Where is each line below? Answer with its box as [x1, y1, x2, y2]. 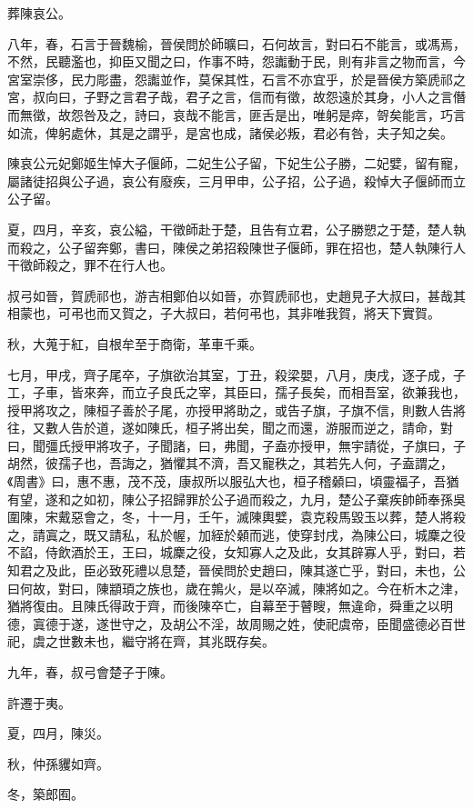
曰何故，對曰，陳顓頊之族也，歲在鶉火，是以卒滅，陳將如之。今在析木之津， [7, 578, 466, 597]
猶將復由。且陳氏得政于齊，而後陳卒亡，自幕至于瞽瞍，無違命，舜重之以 [7, 596, 440, 615]
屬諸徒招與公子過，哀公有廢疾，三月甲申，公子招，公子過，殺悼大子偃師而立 [7, 171, 466, 190]
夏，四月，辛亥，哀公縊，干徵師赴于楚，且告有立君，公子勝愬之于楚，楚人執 [7, 219, 466, 238]
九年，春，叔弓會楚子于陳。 [7, 663, 173, 681]
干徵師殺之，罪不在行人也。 [7, 255, 173, 275]
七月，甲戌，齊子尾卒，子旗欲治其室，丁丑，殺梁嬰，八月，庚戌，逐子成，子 [7, 365, 466, 384]
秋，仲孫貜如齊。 [7, 754, 109, 773]
